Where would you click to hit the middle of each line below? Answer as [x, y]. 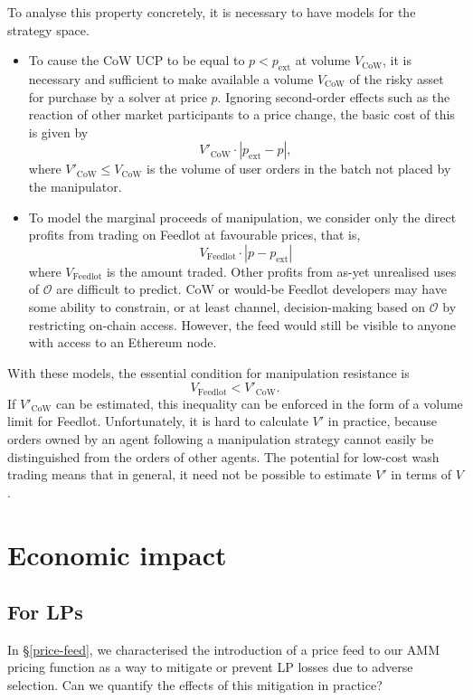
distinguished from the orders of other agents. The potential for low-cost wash [223, 456]
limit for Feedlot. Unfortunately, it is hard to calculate [158, 421]
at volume [323, 60]
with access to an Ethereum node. [123, 342]
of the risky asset [397, 78]
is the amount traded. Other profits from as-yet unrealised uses [281, 271]
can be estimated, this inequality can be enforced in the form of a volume [260, 403]
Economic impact [117, 554]
